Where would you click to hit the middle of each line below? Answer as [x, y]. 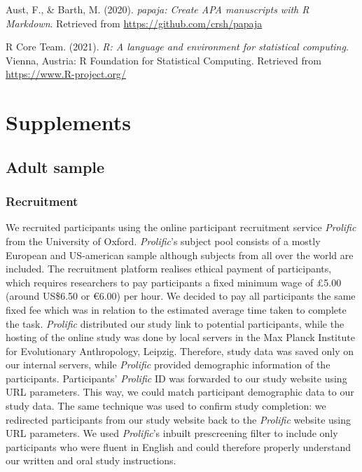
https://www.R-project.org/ [66, 74]
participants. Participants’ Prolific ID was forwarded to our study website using [176, 378]
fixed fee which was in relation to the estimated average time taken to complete [176, 309]
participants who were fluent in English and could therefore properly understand [179, 446]
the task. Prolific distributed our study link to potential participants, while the [175, 323]
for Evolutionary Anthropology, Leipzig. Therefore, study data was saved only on [180, 350]
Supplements [69, 122]
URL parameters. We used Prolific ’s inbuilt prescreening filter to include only [172, 433]
